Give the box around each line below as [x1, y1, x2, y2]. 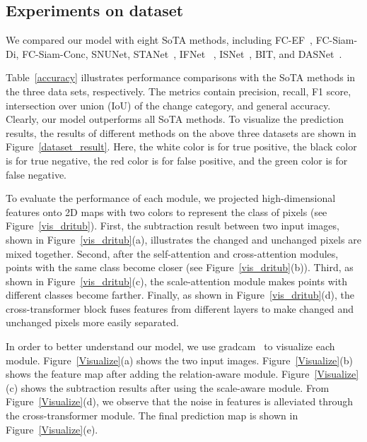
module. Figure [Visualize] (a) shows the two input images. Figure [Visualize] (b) [6, 352, 353, 367]
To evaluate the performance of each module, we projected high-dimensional [6, 191, 336, 205]
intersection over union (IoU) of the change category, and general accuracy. [6, 97, 331, 112]
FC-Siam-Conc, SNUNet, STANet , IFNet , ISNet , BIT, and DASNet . [22, 46, 342, 61]
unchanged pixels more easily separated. [6, 315, 179, 330]
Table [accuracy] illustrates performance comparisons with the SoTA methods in [6, 70, 356, 85]
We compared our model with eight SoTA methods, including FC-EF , [6, 32, 313, 47]
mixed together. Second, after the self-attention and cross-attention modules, [6, 246, 339, 261]
